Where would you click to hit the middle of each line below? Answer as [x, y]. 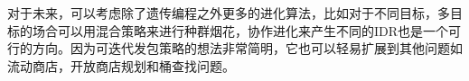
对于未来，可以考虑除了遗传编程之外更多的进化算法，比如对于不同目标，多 [229, 13]
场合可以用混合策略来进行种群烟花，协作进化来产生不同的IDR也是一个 [240, 30]
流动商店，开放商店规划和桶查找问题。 [121, 65]
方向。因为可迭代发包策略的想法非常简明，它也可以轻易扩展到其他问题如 [247, 48]
